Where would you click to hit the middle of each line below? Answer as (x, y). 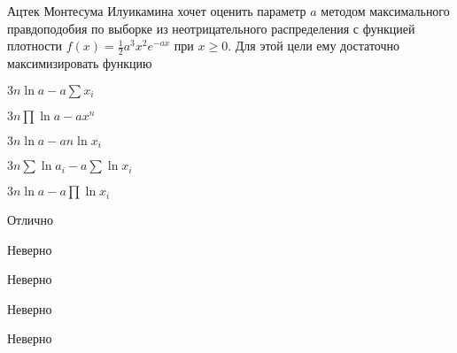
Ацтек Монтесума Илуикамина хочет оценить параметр (157, 11)
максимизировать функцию (80, 63)
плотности (35, 46)
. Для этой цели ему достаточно (314, 46)
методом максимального (385, 11)
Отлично (30, 220)
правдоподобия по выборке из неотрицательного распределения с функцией (211, 28)
